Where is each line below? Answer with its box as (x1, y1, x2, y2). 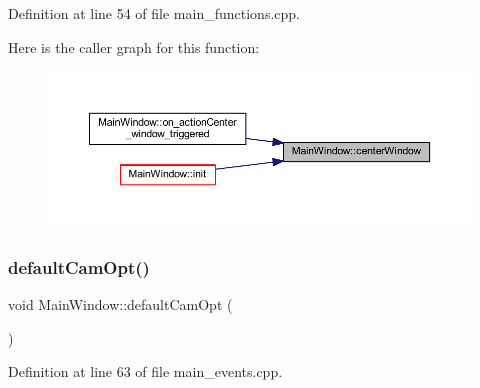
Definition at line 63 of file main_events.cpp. (8, 361, 283, 382)
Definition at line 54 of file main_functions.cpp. (8, 3, 300, 23)
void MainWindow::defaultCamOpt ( (8, 294, 233, 315)
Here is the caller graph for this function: (8, 36, 260, 57)
